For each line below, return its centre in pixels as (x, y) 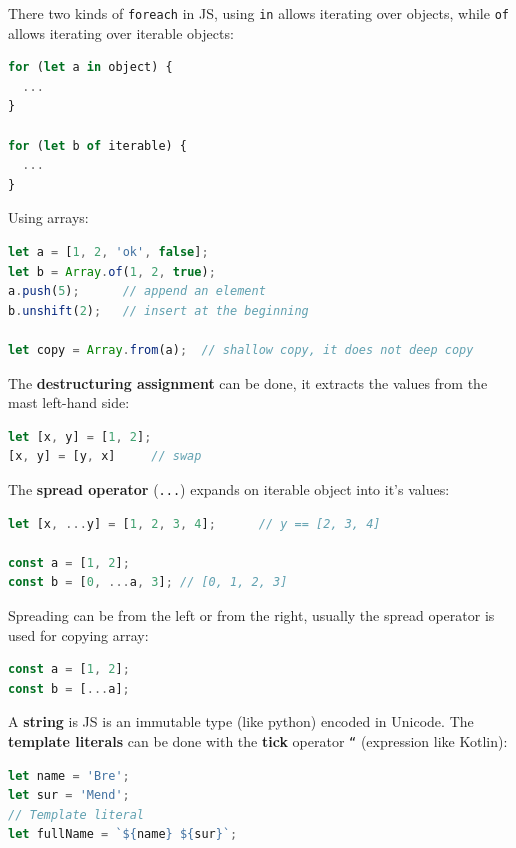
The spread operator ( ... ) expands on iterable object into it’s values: (229, 488)
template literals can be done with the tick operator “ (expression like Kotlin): (258, 740)
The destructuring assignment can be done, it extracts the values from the (248, 382)
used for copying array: (78, 634)
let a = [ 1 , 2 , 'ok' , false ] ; (108, 252)
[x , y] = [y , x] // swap (105, 456)
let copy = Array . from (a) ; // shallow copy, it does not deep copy (241, 349)
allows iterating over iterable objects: (121, 32)
